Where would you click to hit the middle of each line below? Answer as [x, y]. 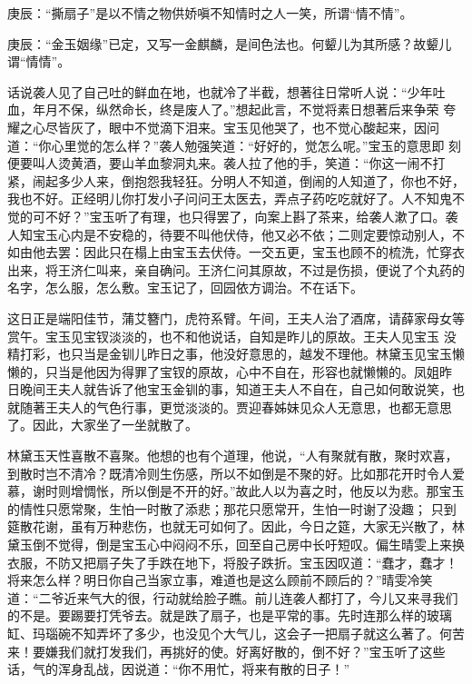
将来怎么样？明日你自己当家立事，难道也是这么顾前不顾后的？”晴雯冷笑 [220, 580]
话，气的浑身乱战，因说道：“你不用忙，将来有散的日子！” [179, 669]
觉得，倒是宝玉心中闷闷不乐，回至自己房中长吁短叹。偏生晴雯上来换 [261, 545]
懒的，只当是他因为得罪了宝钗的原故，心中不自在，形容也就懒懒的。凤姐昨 [230, 371]
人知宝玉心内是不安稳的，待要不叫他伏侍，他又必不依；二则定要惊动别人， [230, 234]
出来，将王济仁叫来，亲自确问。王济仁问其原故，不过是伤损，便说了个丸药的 [236, 269]
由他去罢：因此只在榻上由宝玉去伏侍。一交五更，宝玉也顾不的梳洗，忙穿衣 [242, 252]
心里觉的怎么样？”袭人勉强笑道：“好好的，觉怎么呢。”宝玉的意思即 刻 [256, 145]
